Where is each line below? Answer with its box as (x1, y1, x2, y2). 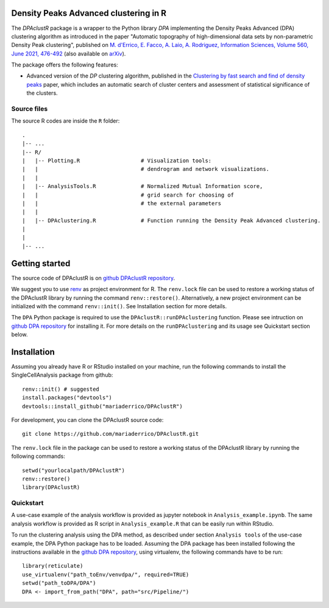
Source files (11, 104, 48, 113)
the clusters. (26, 89, 58, 97)
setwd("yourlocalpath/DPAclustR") (22, 467, 125, 474)
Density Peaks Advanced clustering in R (11, 8, 167, 18)
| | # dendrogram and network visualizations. (22, 165, 270, 173)
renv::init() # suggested (22, 385, 100, 393)
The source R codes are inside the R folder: (11, 117, 120, 125)
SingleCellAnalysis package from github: (11, 371, 113, 378)
